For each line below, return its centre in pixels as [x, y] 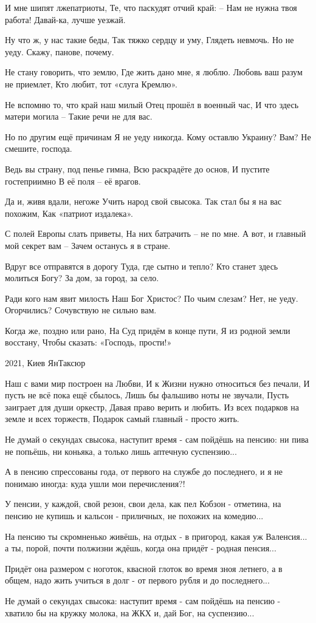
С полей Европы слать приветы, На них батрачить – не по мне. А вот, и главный [156, 233]
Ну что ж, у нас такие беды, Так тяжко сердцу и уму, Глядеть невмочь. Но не [149, 40]
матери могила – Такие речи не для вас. [79, 116]
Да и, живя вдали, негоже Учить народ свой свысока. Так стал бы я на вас [143, 201]
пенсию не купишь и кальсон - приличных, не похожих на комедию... [134, 516]
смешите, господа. [39, 148]
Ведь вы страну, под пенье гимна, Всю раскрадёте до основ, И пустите [137, 169]
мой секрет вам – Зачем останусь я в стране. [88, 245]
